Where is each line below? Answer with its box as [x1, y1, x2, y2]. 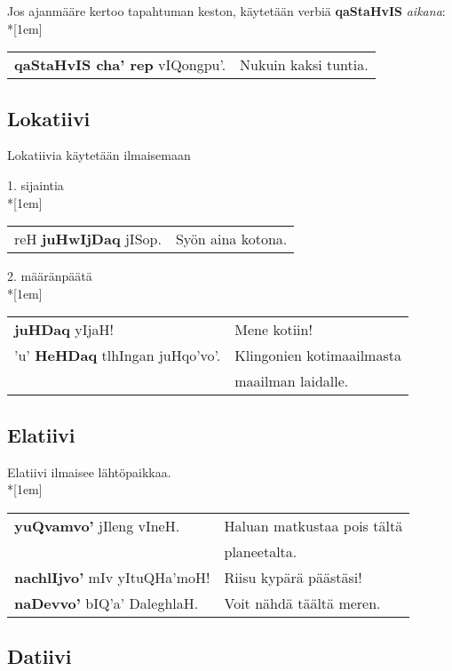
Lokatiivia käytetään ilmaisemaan [7, 146, 191, 164]
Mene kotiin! [234, 319, 313, 340]
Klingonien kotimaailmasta [234, 345, 401, 366]
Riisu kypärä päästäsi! [224, 566, 362, 587]
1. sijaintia [7, 175, 64, 194]
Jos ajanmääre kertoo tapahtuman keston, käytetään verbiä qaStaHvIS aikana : [7, 2, 446, 20]
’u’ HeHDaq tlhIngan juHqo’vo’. [14, 345, 221, 366]
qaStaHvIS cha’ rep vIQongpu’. [14, 54, 226, 76]
